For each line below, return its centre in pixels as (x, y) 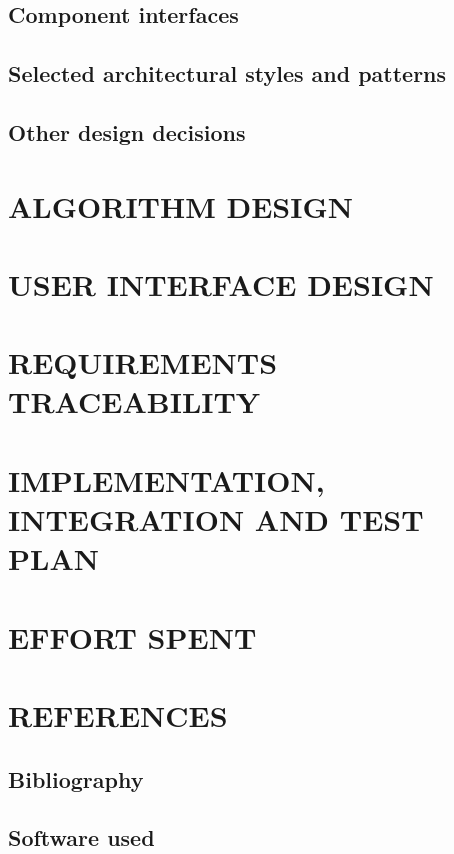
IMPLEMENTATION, (166, 479)
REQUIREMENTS (143, 362)
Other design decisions (127, 131)
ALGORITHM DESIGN (180, 205)
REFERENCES (118, 714)
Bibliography (76, 778)
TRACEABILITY (134, 401)
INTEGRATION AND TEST (216, 519)
